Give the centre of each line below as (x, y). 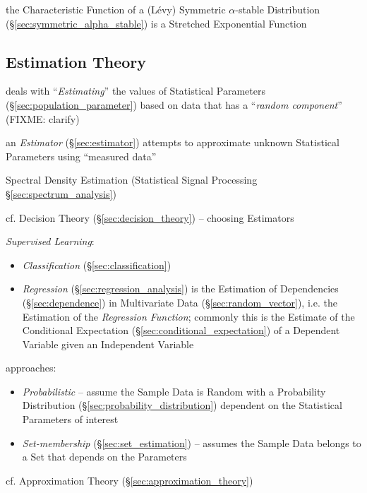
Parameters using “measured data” (81, 156)
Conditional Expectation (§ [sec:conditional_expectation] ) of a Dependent (181, 330)
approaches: (31, 368)
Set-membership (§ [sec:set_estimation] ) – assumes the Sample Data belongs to (192, 442)
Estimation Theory (76, 61)
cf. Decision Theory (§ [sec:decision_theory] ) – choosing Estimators (150, 217)
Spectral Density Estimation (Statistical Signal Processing (132, 180)
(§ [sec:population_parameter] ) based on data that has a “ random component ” (174, 104)
